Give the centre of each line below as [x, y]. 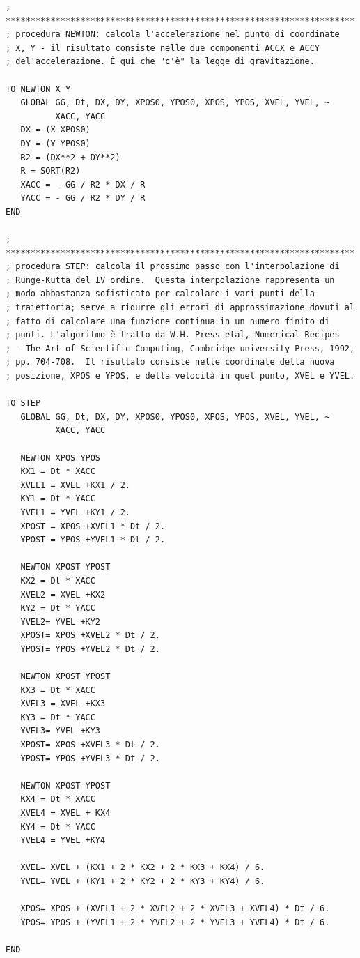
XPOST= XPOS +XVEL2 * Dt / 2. [90, 636]
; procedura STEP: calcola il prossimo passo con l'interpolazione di [173, 267]
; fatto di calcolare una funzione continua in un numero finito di [168, 321]
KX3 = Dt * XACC [58, 690]
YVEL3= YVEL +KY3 [61, 731]
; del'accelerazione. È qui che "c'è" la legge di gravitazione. [160, 62]
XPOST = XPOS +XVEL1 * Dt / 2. [93, 526]
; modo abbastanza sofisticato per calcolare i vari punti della [160, 294]
